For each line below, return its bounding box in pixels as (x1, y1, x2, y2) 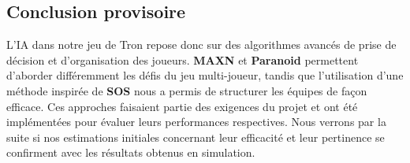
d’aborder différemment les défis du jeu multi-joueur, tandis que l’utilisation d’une (6, 67, 404, 83)
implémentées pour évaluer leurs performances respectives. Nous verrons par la (6, 113, 386, 130)
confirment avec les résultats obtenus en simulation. (6, 144, 255, 161)
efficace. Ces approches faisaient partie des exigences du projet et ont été (6, 98, 358, 114)
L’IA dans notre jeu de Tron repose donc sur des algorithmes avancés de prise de (6, 36, 397, 53)
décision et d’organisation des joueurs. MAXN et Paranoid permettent (6, 51, 359, 68)
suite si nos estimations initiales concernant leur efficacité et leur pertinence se (6, 128, 385, 145)
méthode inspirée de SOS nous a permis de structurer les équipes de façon (6, 82, 367, 98)
